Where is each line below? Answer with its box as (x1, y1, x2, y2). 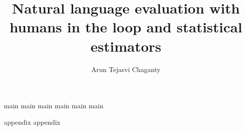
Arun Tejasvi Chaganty (91, 64, 161, 74)
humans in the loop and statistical (9, 17, 243, 37)
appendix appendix (4, 116, 61, 127)
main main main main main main (4, 101, 104, 111)
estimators (91, 36, 161, 56)
